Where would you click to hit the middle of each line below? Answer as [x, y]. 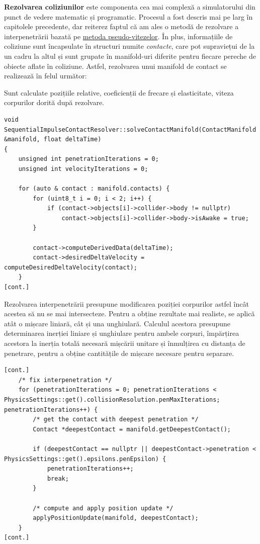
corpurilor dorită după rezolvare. [54, 102]
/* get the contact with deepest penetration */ [116, 420]
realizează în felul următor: [46, 76]
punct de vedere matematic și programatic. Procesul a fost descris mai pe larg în [128, 16]
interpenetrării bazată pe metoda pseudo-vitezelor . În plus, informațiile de [118, 36]
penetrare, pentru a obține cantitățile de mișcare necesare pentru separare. [119, 353]
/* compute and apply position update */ [103, 508]
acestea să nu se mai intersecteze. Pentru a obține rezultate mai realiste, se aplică [129, 313]
